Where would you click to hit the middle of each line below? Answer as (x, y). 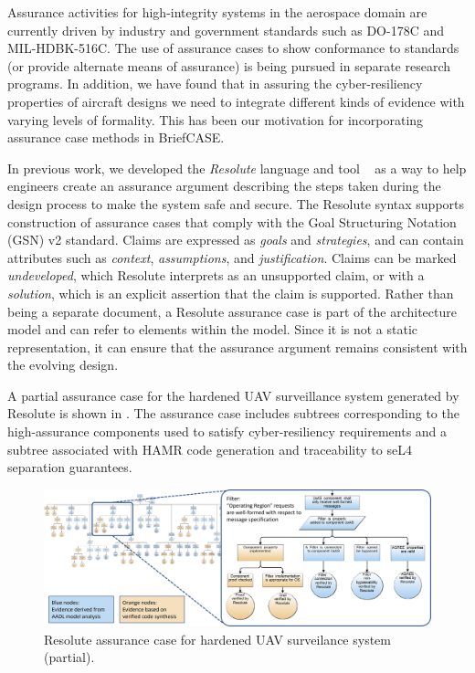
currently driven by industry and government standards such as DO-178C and (226, 30)
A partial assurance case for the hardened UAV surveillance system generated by (233, 395)
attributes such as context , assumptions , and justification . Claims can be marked (232, 257)
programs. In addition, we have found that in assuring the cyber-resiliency (215, 84)
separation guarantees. (70, 467)
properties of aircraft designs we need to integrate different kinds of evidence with (236, 101)
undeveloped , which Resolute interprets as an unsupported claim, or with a (216, 275)
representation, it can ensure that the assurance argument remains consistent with (237, 347)
